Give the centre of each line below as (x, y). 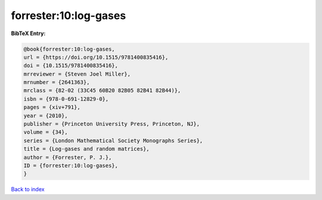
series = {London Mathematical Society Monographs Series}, (113, 140)
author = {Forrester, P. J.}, (68, 157)
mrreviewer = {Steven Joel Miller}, (77, 74)
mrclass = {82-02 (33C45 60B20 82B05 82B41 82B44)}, (102, 90)
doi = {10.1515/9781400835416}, (71, 66)
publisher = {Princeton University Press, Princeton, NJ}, (112, 124)
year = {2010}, (46, 115)
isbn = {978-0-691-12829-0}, (66, 99)
